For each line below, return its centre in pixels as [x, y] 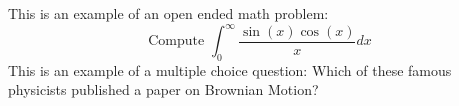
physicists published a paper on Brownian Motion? [163, 89]
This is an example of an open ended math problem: [168, 13]
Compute [176, 41]
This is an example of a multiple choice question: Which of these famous [230, 69]
